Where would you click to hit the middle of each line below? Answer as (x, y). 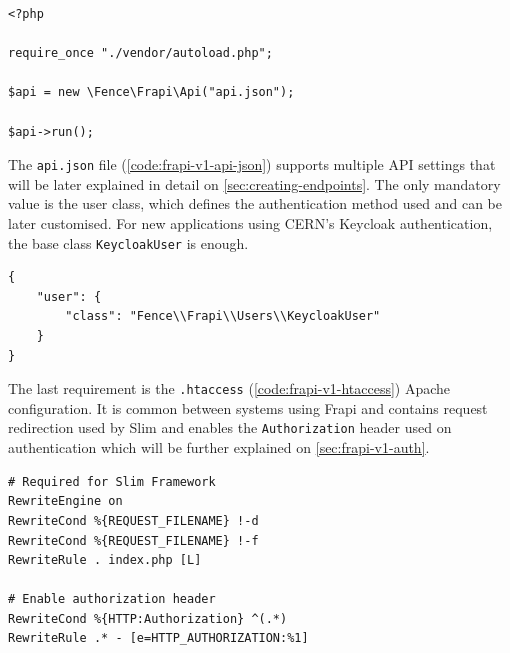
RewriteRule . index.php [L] (105, 560)
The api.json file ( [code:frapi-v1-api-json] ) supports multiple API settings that (252, 164)
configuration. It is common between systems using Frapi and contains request (248, 407)
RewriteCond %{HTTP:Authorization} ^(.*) (148, 618)
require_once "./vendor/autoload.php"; (140, 53)
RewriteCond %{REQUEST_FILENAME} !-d (133, 520)
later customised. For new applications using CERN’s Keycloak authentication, (250, 223)
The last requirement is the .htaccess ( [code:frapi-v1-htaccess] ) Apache (229, 388)
